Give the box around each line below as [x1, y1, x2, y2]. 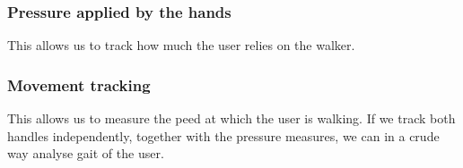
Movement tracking [7, 73, 151, 96]
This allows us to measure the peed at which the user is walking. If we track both [7, 109, 456, 128]
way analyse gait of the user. [7, 144, 164, 163]
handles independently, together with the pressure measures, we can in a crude [7, 126, 440, 145]
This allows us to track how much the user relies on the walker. [7, 36, 355, 55]
